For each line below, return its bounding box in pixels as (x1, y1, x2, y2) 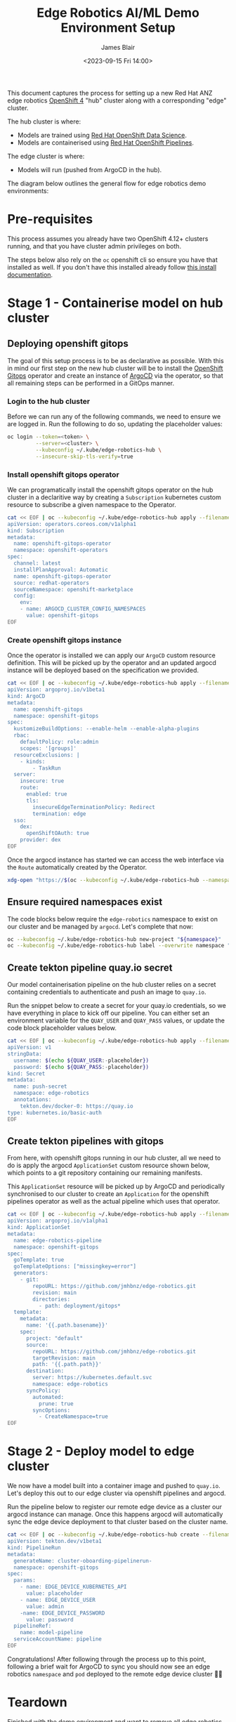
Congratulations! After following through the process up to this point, (7, 1655, 206, 1663)
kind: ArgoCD (7, 692, 46, 699)
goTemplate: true (13, 1256, 65, 1263)
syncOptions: (32, 1407, 71, 1414)
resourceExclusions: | (13, 751, 80, 758)
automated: (32, 1393, 65, 1400)
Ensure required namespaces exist (7, 896, 163, 908)
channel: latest (13, 560, 61, 567)
